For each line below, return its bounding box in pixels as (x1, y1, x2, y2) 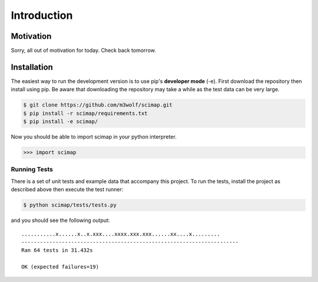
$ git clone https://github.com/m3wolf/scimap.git (23, 102, 173, 108)
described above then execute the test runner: (11, 186, 124, 193)
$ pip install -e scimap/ (23, 118, 98, 125)
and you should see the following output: (11, 217, 110, 224)
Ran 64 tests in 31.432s (21, 247, 93, 254)
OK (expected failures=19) (21, 264, 100, 270)
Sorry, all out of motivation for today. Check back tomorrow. (11, 47, 156, 54)
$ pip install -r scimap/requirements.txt (23, 110, 148, 117)
